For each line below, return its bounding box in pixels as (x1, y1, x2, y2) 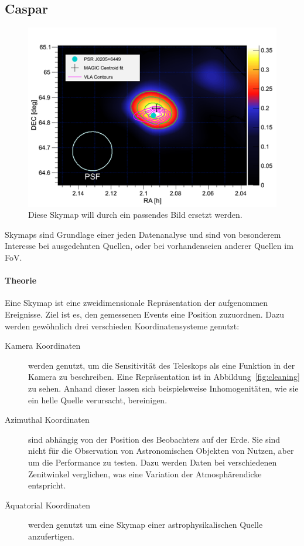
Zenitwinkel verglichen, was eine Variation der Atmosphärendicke (28, 467, 262, 480)
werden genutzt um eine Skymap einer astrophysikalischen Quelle (28, 518, 263, 531)
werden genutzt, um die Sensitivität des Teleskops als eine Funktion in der (28, 359, 295, 371)
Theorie (5, 274, 37, 287)
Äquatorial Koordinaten (5, 498, 90, 511)
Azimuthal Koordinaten (5, 413, 90, 426)
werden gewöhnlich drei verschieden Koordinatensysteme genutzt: (5, 319, 240, 332)
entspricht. (28, 479, 66, 491)
